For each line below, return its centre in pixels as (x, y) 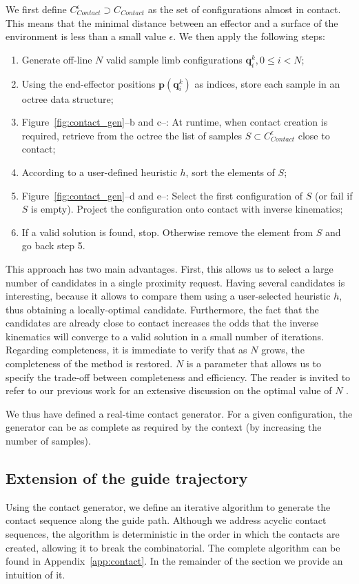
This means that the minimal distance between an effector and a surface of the (172, 22)
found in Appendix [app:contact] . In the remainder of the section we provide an (174, 561)
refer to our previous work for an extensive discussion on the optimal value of (169, 390)
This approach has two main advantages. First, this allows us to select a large (170, 268)
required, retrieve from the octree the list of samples (132, 135)
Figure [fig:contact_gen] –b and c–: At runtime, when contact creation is (175, 122)
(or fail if (334, 195)
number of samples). (48, 441)
